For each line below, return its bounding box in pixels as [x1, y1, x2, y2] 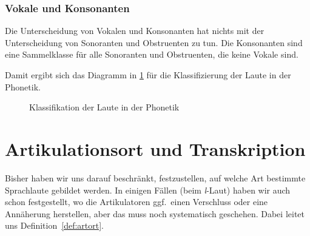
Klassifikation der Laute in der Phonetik [29, 101, 180, 113]
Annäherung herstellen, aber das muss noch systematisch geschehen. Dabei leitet [5, 207, 305, 220]
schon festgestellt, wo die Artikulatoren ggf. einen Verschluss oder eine [5, 195, 268, 208]
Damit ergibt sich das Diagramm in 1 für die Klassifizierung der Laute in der [5, 69, 291, 81]
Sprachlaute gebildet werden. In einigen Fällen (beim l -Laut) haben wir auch [5, 183, 291, 196]
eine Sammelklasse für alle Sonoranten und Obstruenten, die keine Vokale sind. [5, 48, 298, 61]
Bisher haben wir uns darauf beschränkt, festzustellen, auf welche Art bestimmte [5, 171, 306, 184]
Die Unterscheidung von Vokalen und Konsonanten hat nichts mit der [5, 24, 265, 37]
